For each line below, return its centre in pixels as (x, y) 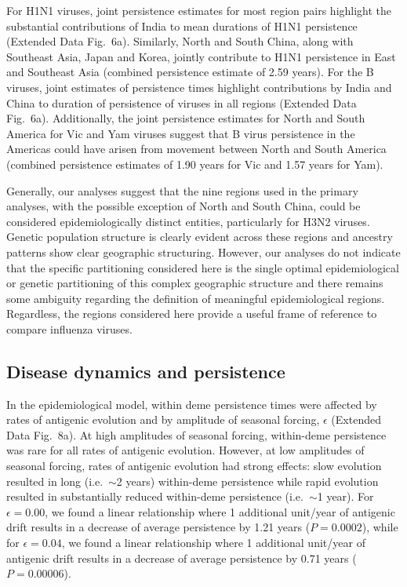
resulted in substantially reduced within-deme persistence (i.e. (155, 496)
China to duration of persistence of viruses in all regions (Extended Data (182, 102)
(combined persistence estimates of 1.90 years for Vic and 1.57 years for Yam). (195, 164)
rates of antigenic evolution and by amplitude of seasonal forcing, (163, 419)
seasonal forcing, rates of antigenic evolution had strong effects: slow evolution (194, 466)
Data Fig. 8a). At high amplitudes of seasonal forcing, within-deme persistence (196, 434)
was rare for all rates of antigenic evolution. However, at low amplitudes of (185, 450)
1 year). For (345, 496)
